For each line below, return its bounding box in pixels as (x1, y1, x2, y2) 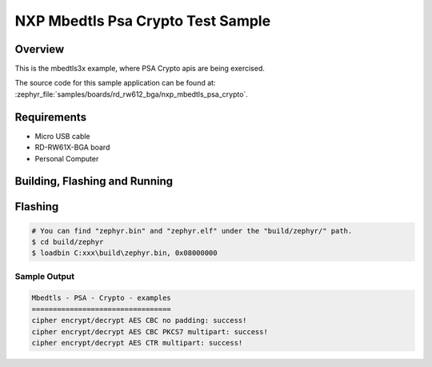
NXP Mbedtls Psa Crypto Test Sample (14, 12, 271, 30)
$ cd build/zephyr (31, 237, 104, 246)
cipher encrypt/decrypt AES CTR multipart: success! (31, 338, 243, 348)
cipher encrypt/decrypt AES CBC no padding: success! (31, 316, 247, 325)
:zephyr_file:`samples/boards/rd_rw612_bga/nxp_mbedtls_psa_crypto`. (14, 89, 248, 99)
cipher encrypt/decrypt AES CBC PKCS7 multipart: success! (31, 327, 268, 336)
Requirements (14, 110, 87, 124)
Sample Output (14, 270, 75, 281)
